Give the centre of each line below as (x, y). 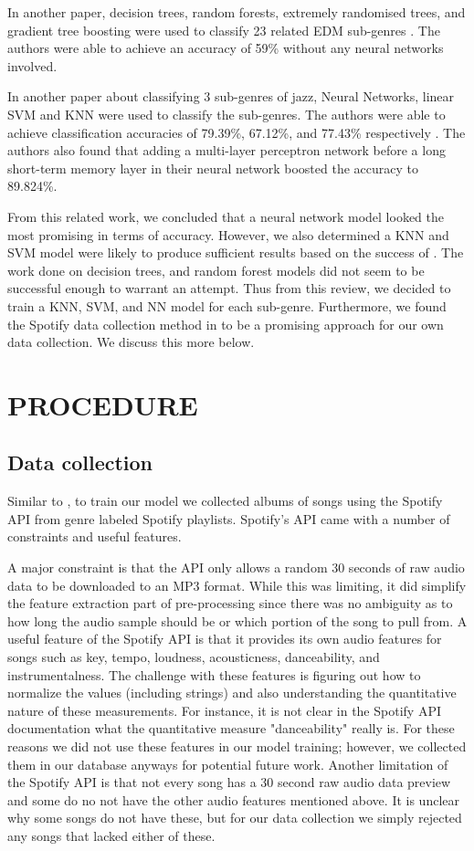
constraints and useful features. (95, 536)
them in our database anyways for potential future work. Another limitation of (228, 764)
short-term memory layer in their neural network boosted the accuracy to (213, 168)
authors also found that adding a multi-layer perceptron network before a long (226, 150)
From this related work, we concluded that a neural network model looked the (226, 216)
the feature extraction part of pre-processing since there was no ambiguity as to (230, 603)
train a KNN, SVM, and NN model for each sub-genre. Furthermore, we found (227, 305)
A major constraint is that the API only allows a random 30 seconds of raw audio (236, 567)
